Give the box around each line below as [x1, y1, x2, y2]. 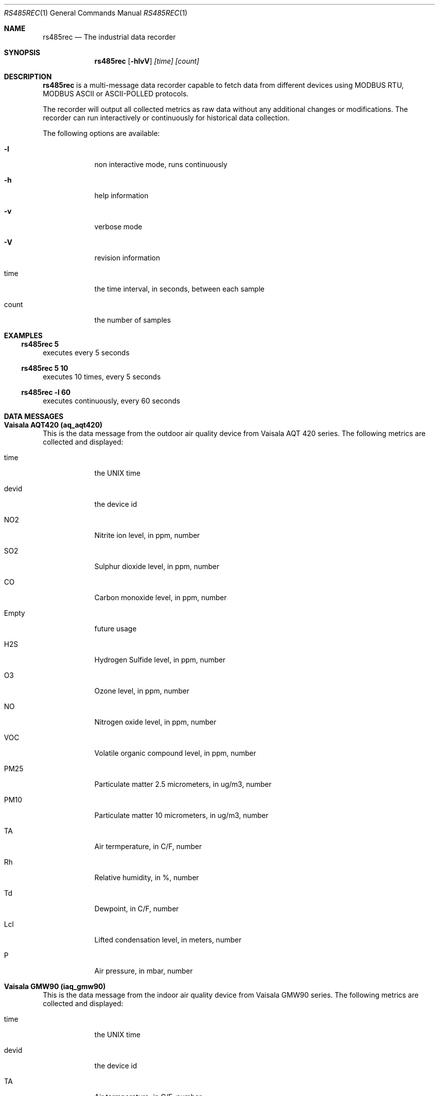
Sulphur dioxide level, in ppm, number [94, 562, 220, 571]
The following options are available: [43, 129, 160, 138]
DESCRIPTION [4, 72, 52, 81]
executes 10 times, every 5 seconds [43, 372, 161, 381]
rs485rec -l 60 [21, 388, 71, 396]
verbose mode [94, 222, 142, 231]
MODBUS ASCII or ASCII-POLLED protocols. [43, 89, 189, 98]
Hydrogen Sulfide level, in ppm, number [94, 655, 226, 664]
